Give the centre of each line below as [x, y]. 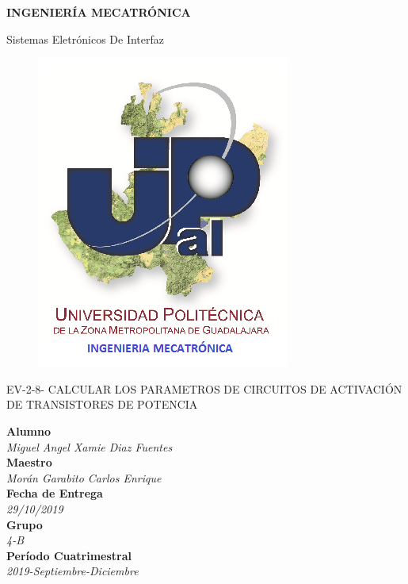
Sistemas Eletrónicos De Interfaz [86, 38]
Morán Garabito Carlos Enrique [84, 477]
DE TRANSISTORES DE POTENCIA [102, 404]
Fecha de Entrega [55, 493]
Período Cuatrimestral [69, 555]
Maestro [29, 462]
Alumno [29, 430]
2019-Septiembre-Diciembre [72, 571]
